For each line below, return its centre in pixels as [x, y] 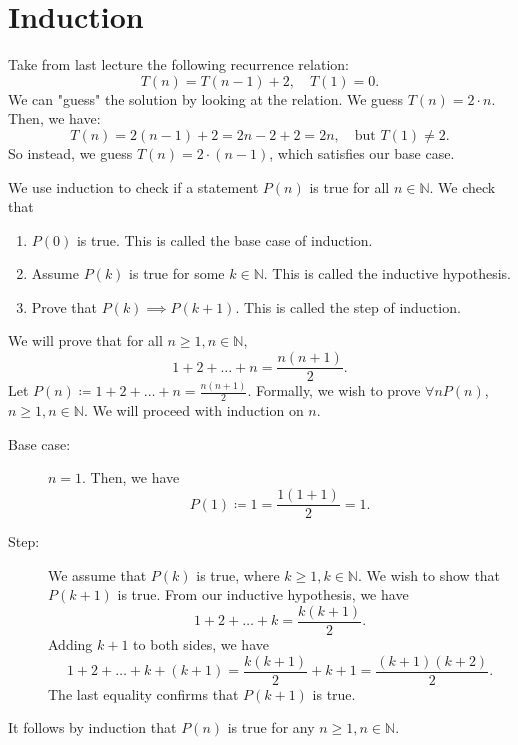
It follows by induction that [92, 727]
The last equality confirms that [143, 693]
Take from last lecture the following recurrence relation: [178, 64]
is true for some [177, 273]
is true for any [271, 727]
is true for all [349, 186]
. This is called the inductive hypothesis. [387, 273]
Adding [70, 643]
